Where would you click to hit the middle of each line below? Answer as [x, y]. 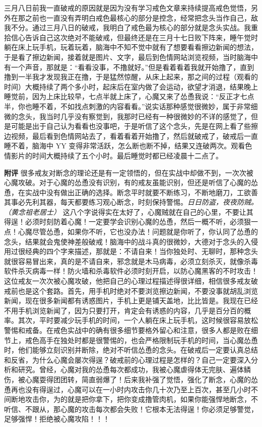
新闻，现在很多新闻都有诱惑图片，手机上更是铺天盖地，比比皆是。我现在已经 [131, 301]
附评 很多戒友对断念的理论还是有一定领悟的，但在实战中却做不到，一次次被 [129, 172]
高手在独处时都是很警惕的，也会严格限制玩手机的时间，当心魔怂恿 [148, 340]
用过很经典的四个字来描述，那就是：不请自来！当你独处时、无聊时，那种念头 [131, 251]
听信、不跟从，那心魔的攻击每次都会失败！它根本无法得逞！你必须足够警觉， [131, 409]
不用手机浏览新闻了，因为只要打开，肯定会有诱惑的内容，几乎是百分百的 [124, 310]
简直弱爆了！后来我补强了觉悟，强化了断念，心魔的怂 [170, 379]
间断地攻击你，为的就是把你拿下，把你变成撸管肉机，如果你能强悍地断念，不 [131, 399]
